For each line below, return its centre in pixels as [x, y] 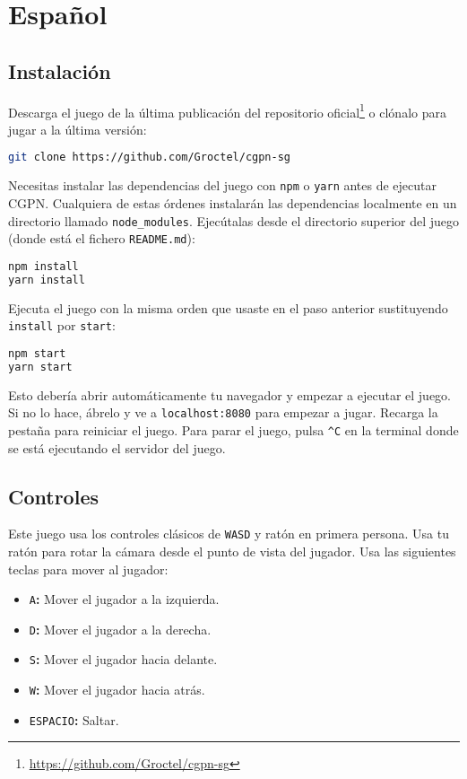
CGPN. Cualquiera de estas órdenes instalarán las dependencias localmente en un [233, 202]
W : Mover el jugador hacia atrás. [117, 690]
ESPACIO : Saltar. [74, 719]
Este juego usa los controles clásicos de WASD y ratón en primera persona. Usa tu [229, 534]
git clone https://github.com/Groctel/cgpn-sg [149, 158]
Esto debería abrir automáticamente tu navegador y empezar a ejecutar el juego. [229, 394]
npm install [43, 266]
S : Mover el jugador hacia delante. [123, 659]
